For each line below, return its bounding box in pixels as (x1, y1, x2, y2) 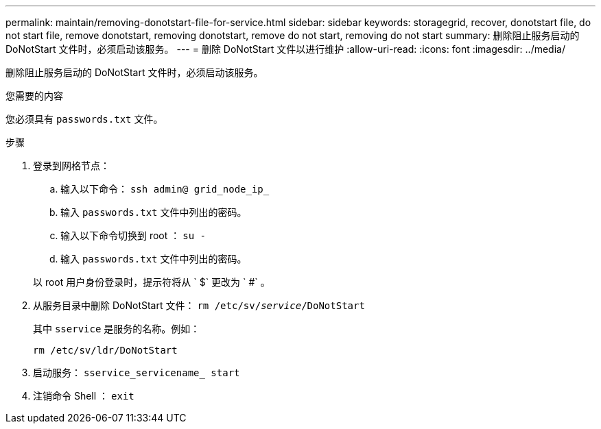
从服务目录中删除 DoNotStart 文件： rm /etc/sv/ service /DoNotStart (33, 299, 365, 311)
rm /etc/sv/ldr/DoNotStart (33, 345, 178, 356)
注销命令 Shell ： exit (33, 390, 134, 402)
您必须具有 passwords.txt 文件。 (5, 113, 163, 125)
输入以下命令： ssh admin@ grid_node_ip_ (60, 183, 270, 195)
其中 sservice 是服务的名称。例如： (33, 323, 200, 334)
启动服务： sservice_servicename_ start (33, 367, 240, 378)
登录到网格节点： (33, 160, 110, 171)
